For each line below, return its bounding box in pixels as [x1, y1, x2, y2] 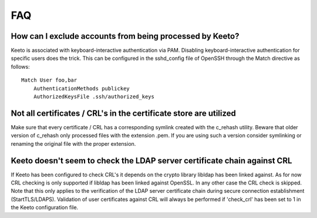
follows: [11, 63, 30, 70]
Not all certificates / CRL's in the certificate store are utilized [11, 108, 236, 118]
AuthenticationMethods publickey [33, 85, 130, 92]
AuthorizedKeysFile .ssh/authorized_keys [33, 93, 155, 100]
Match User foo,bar [21, 77, 77, 83]
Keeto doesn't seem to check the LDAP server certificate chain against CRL [11, 156, 292, 166]
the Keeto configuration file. [11, 204, 79, 211]
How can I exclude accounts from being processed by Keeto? [11, 31, 240, 41]
